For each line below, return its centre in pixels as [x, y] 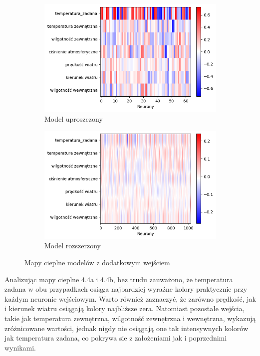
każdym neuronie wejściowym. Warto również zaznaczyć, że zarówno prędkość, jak [130, 298]
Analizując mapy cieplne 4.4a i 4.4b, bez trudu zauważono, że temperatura [119, 279]
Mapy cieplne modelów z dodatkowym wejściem [97, 262]
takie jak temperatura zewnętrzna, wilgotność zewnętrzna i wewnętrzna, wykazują [130, 318]
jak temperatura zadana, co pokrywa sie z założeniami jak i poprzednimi [116, 338]
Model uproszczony [74, 118]
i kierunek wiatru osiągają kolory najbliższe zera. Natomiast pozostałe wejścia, [125, 308]
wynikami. [20, 347]
